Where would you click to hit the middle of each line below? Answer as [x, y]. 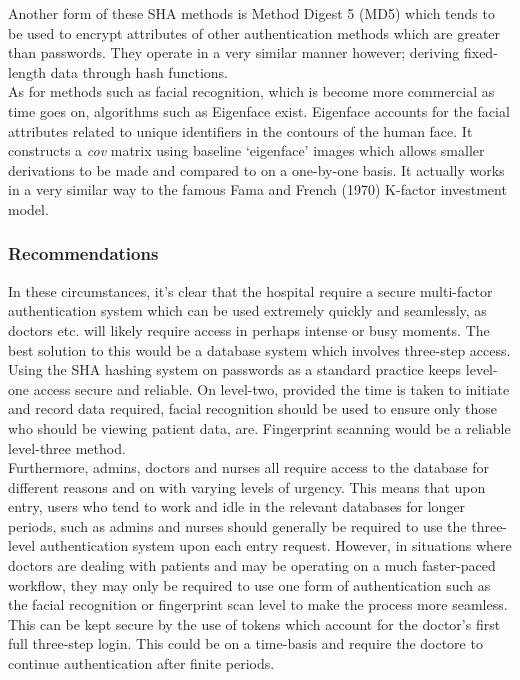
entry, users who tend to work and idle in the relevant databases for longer [237, 506]
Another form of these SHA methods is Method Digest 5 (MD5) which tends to [251, 13]
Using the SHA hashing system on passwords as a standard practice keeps [235, 369]
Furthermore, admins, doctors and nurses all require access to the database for [248, 467]
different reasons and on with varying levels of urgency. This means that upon [247, 486]
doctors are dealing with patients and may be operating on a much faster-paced [252, 565]
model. [28, 208]
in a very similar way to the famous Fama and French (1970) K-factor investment [257, 189]
